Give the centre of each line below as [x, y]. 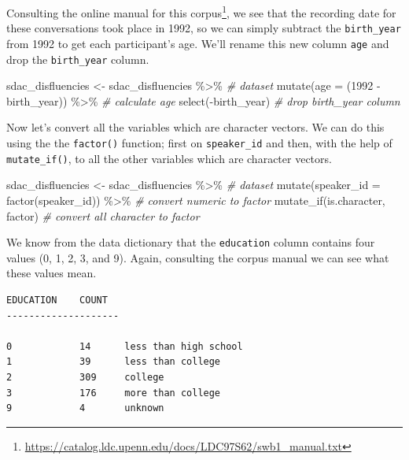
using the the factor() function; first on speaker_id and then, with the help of [199, 143]
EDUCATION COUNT [57, 300]
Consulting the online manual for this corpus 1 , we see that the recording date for [201, 11]
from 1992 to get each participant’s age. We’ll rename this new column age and [198, 43]
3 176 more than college [114, 393]
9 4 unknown [85, 408]
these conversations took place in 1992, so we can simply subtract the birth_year [204, 28]
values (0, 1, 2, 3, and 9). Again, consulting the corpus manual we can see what [198, 257]
